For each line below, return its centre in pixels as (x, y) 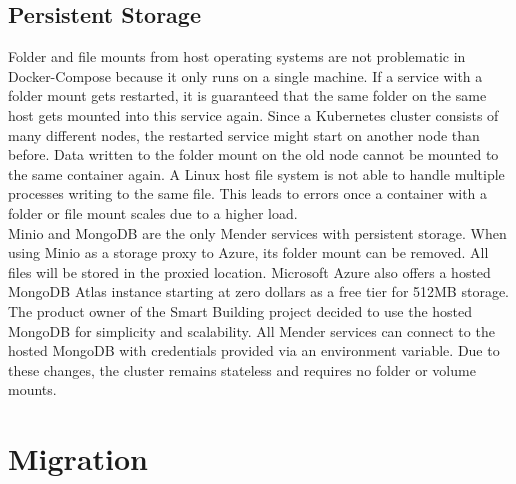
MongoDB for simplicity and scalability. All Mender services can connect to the (251, 330)
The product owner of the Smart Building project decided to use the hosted (240, 310)
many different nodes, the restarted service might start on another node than (244, 134)
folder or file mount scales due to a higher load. (153, 212)
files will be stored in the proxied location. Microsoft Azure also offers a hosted (249, 271)
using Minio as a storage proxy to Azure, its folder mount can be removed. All (248, 252)
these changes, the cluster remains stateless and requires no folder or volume (242, 369)
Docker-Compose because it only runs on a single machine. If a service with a (245, 75)
